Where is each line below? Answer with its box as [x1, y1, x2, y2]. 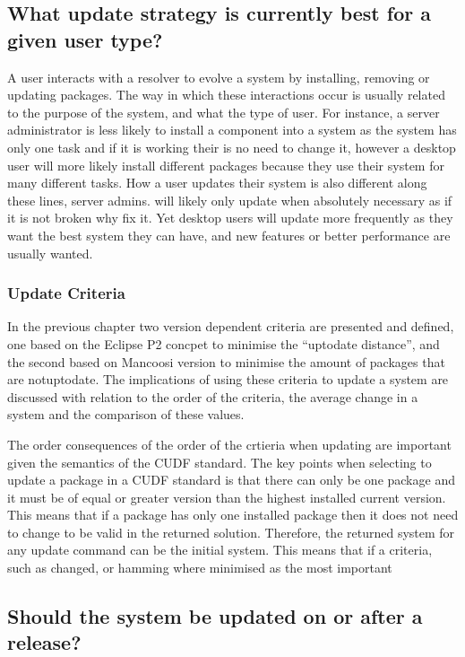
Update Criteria [7, 282, 125, 304]
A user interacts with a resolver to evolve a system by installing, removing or [7, 67, 430, 86]
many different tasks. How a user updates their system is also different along [7, 173, 427, 192]
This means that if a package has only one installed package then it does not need [7, 505, 459, 524]
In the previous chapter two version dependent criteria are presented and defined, [7, 317, 454, 336]
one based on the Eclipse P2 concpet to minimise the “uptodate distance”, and [7, 334, 440, 353]
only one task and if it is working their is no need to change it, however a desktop [7, 137, 456, 156]
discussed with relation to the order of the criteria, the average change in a [7, 387, 418, 406]
